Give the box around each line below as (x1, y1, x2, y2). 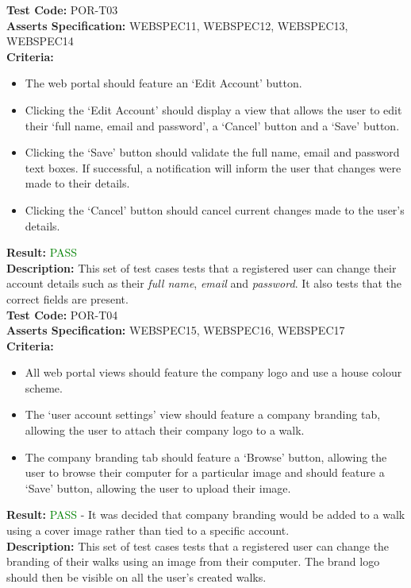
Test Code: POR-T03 (6, 2, 118, 17)
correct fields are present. (6, 290, 129, 307)
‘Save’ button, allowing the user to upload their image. (25, 479, 291, 496)
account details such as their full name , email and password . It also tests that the (6, 275, 401, 292)
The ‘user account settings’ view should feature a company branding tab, (25, 406, 381, 423)
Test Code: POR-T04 (6, 306, 118, 323)
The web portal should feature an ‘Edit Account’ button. (25, 75, 302, 91)
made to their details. (25, 175, 130, 191)
